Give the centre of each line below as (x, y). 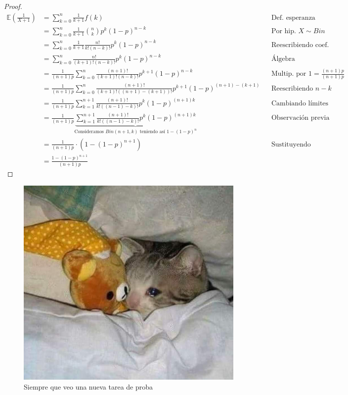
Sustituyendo (291, 144)
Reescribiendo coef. (300, 45)
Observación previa (300, 118)
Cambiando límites (300, 103)
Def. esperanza (293, 18)
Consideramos (89, 132)
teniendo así (152, 132)
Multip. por (289, 74)
